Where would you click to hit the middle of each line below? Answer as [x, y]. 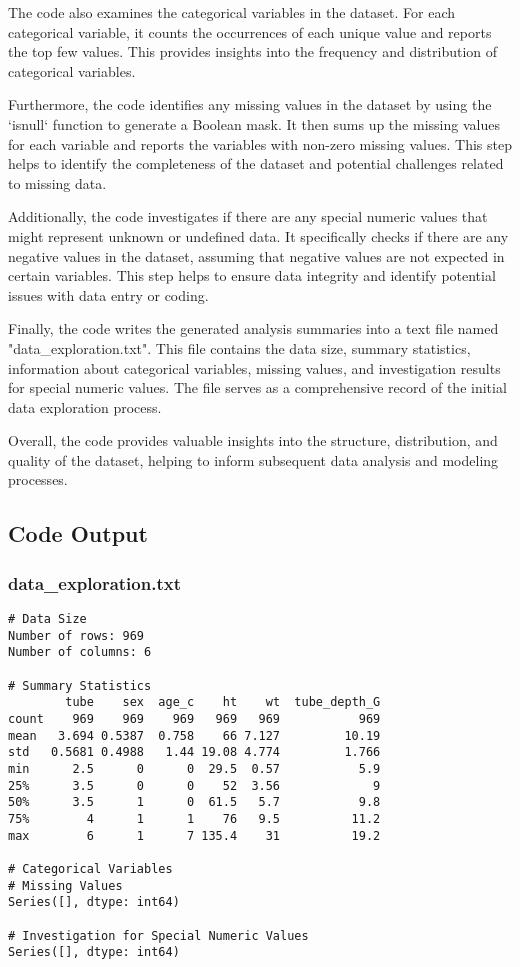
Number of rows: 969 [76, 635]
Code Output [78, 533]
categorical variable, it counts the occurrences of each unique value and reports [250, 31]
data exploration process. [85, 406]
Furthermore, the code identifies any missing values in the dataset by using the [250, 104]
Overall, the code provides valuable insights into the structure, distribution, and [253, 440]
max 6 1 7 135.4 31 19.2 [194, 835]
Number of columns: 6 [80, 652]
